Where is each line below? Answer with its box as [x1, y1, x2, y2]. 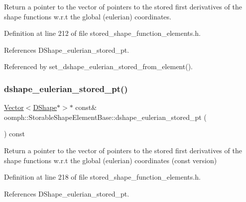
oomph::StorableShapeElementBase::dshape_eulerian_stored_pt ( [4, 111, 207, 122]
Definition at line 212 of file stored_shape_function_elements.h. [4, 28, 201, 38]
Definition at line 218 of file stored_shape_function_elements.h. [4, 172, 201, 182]
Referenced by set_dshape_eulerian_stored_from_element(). [4, 61, 193, 72]
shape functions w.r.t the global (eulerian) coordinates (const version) [4, 155, 217, 165]
